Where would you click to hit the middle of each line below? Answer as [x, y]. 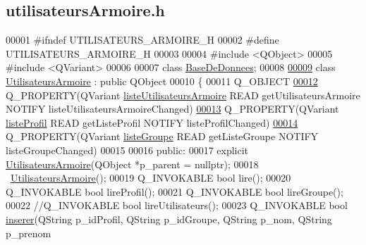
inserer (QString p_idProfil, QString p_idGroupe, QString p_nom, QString [169, 219]
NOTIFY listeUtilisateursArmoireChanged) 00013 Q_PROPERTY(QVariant [172, 109]
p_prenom [29, 233]
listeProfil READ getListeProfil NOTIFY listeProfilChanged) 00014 [152, 122]
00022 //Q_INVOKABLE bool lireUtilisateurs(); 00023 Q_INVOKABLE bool [177, 205]
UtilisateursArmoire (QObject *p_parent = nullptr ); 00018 [132, 164]
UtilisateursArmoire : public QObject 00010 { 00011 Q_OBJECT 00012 [162, 81]
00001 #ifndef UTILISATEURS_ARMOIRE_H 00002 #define [142, 40]
